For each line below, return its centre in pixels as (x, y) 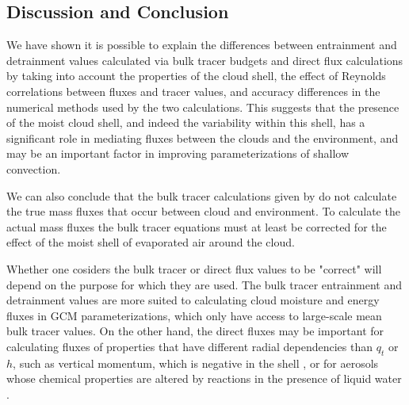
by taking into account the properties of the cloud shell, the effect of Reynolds (196, 76)
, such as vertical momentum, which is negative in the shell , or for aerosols (196, 363)
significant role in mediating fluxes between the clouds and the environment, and (203, 138)
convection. (34, 168)
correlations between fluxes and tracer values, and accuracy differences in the (193, 91)
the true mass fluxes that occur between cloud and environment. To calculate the (203, 211)
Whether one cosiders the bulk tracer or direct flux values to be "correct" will (194, 268)
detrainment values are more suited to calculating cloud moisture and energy (193, 300)
